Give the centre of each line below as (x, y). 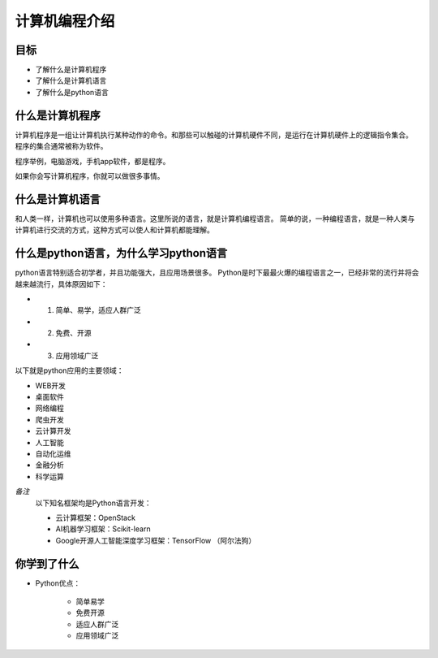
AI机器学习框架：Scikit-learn (103, 529)
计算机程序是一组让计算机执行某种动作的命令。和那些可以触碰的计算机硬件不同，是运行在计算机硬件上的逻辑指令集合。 (214, 135)
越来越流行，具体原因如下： (61, 284)
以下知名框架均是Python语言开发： (93, 503)
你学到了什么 (47, 563)
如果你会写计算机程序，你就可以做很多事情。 (90, 175)
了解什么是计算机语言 (71, 80)
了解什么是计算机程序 (71, 70)
